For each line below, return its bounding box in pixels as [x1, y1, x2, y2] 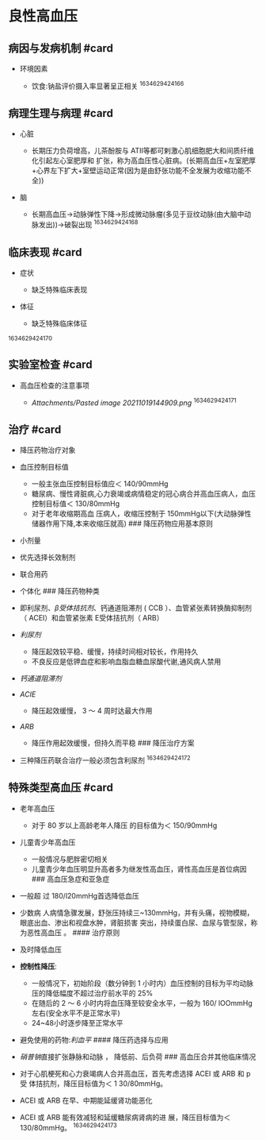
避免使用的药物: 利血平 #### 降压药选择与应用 [19, 1034, 169, 1045]
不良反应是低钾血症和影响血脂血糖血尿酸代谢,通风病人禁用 [31, 657, 222, 667]
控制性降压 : [19, 961, 57, 971]
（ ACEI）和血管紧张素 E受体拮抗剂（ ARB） [19, 613, 164, 623]
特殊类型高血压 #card [8, 781, 113, 794]
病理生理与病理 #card [8, 106, 113, 120]
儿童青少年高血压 [19, 837, 76, 847]
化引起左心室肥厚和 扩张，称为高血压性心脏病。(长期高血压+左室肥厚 [31, 156, 256, 165]
